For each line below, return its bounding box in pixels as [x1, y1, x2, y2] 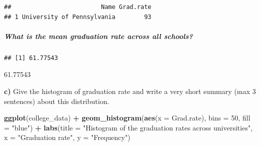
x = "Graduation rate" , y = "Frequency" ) [4, 132, 131, 142]
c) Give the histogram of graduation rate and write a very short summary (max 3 [4, 85, 256, 96]
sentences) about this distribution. [4, 95, 109, 106]
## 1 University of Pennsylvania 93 [4, 13, 152, 20]
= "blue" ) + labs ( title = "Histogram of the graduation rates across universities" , [4, 122, 253, 132]
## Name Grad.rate [4, 3, 152, 10]
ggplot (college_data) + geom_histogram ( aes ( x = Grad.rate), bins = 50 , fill [4, 112, 250, 123]
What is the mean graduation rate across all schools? [4, 30, 193, 41]
